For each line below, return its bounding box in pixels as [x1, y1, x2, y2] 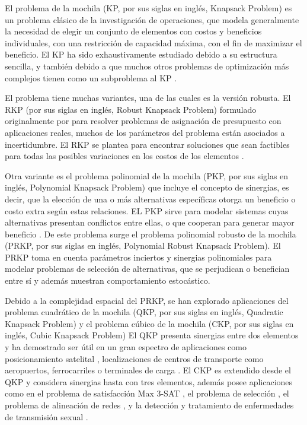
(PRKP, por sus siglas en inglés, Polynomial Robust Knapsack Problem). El [5, 239, 281, 252]
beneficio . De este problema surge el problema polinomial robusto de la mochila [5, 227, 296, 240]
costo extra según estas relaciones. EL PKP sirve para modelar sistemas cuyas [5, 204, 289, 217]
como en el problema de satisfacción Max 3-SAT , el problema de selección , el [5, 387, 289, 399]
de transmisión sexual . [5, 410, 88, 423]
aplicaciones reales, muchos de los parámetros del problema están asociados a [5, 126, 285, 138]
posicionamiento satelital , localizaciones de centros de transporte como [5, 352, 264, 364]
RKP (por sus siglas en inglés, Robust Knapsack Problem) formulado [5, 103, 257, 115]
